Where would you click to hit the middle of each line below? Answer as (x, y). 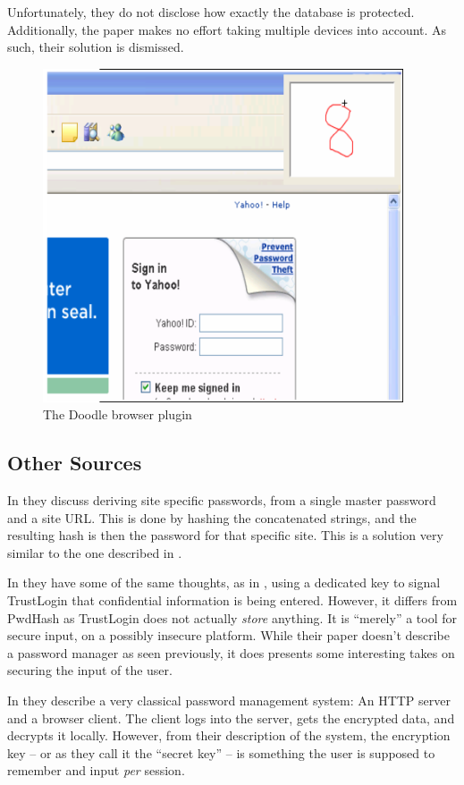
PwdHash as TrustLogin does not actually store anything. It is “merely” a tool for (232, 617)
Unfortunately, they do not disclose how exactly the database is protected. (211, 12)
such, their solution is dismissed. (96, 47)
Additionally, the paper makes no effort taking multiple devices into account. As (227, 29)
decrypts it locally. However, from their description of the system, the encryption (229, 735)
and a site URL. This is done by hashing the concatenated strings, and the (212, 517)
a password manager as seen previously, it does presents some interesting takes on (231, 652)
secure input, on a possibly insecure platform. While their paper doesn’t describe (229, 635)
